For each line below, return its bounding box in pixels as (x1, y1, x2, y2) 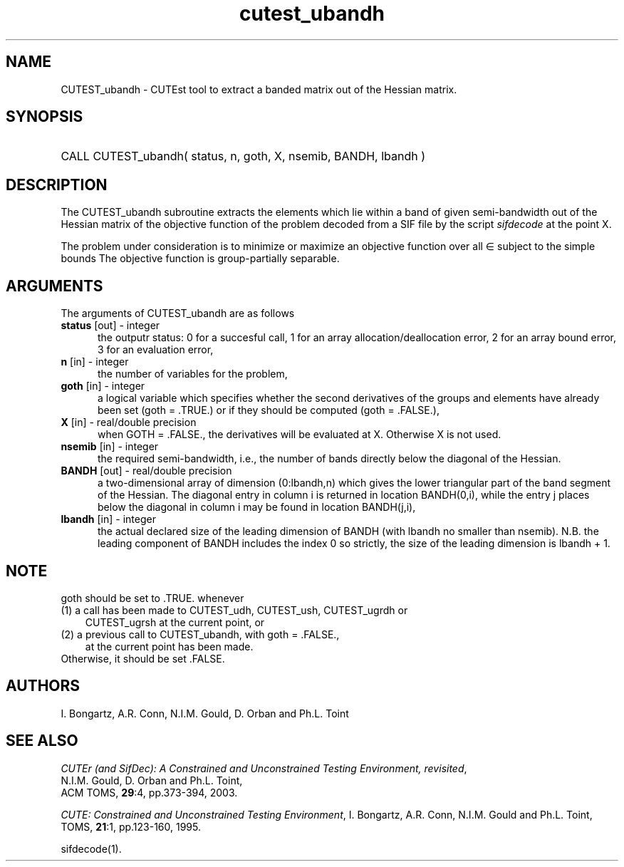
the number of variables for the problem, (98, 368, 288, 380)
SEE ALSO (6, 732, 78, 750)
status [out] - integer (61, 319, 160, 332)
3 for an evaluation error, (98, 343, 214, 356)
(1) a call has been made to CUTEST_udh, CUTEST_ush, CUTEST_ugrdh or (61, 603, 408, 616)
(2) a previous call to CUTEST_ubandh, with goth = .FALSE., (61, 628, 340, 640)
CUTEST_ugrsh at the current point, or (85, 616, 265, 628)
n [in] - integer (61, 355, 129, 368)
